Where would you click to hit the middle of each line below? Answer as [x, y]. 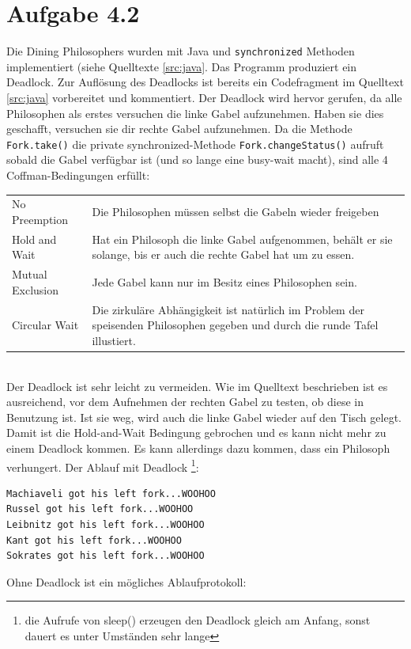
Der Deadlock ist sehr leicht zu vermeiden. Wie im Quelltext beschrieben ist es [197, 386]
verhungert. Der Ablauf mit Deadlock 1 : [103, 465]
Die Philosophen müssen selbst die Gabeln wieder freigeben [236, 212]
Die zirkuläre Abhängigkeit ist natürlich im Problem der [228, 309]
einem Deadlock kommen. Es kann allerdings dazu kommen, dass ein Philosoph [198, 448]
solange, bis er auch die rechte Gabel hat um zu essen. [223, 254]
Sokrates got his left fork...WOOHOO [106, 556]
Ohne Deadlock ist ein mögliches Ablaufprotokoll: [126, 581]
